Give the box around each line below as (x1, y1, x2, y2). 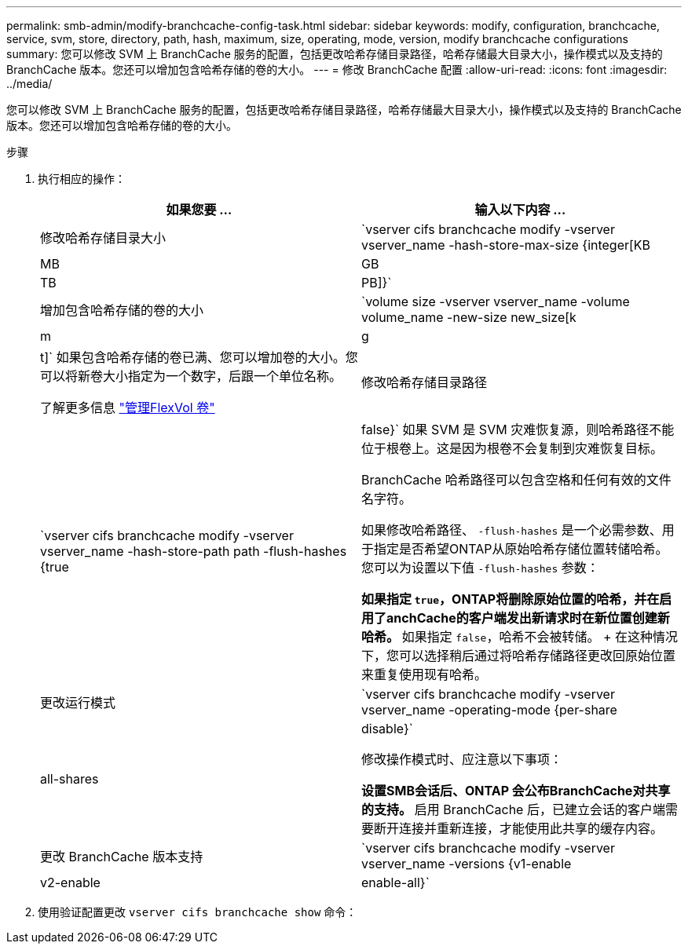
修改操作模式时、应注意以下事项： (361, 751, 563, 767)
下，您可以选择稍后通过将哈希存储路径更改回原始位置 (361, 648, 676, 663)
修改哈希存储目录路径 (361, 375, 488, 390)
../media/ (6, 77, 53, 90)
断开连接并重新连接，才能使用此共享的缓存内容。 (374, 820, 664, 836)
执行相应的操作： (38, 172, 126, 185)
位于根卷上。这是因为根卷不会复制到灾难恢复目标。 (361, 440, 664, 456)
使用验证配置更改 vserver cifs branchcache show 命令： (38, 905, 357, 919)
